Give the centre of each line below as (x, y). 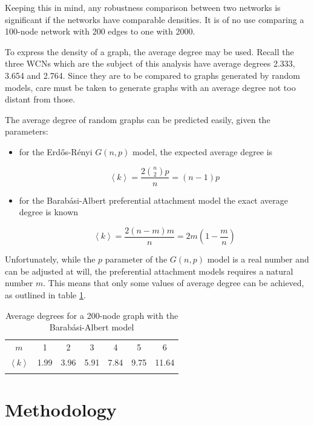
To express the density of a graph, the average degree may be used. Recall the (149, 51)
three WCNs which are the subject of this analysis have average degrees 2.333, (150, 63)
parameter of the (136, 259)
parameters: (27, 131)
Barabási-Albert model (92, 327)
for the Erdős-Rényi (56, 151)
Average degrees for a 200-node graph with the (92, 315)
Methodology (61, 410)
